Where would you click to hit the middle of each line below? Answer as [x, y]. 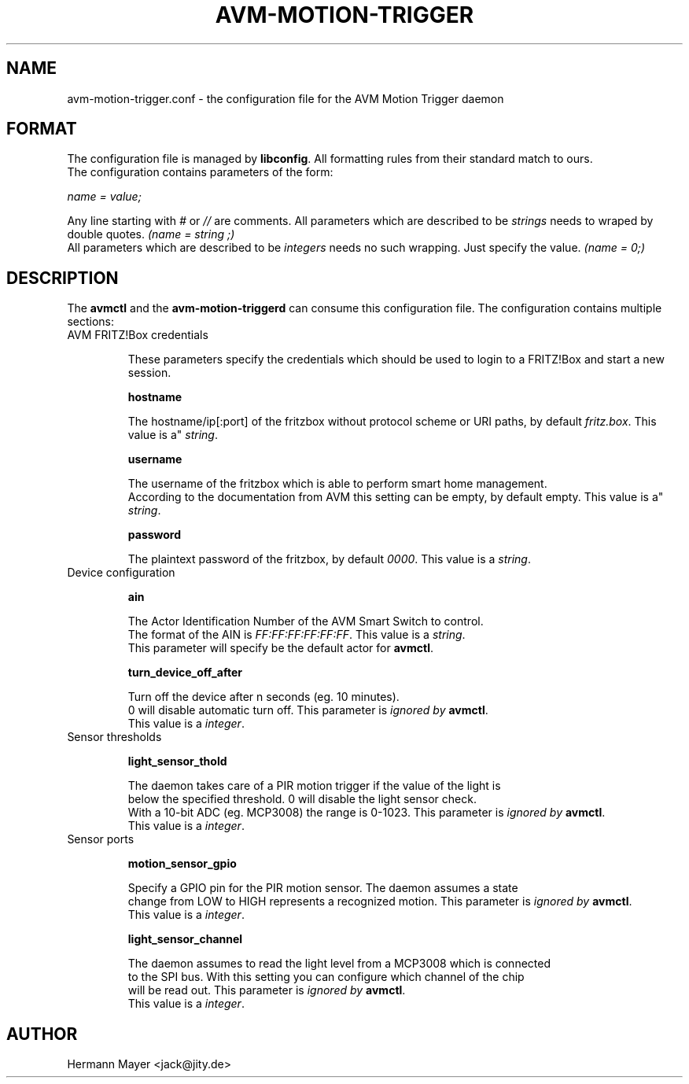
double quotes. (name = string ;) [151, 234]
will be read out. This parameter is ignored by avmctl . [267, 990]
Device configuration [121, 573]
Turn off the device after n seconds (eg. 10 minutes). [263, 697]
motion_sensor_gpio [182, 864]
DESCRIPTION [63, 278]
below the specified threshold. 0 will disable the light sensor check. [302, 799]
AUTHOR [42, 1034]
